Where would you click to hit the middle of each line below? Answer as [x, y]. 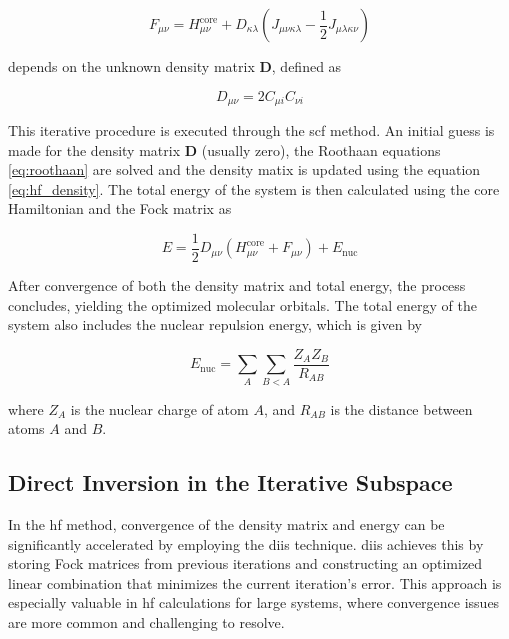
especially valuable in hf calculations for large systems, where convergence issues [254, 602]
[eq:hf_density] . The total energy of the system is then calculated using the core [254, 188]
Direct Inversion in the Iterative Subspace [230, 482]
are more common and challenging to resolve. [146, 622]
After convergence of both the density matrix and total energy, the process [237, 285]
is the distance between [401, 408]
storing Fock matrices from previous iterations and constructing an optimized [245, 563]
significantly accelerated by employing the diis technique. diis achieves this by [246, 543]
